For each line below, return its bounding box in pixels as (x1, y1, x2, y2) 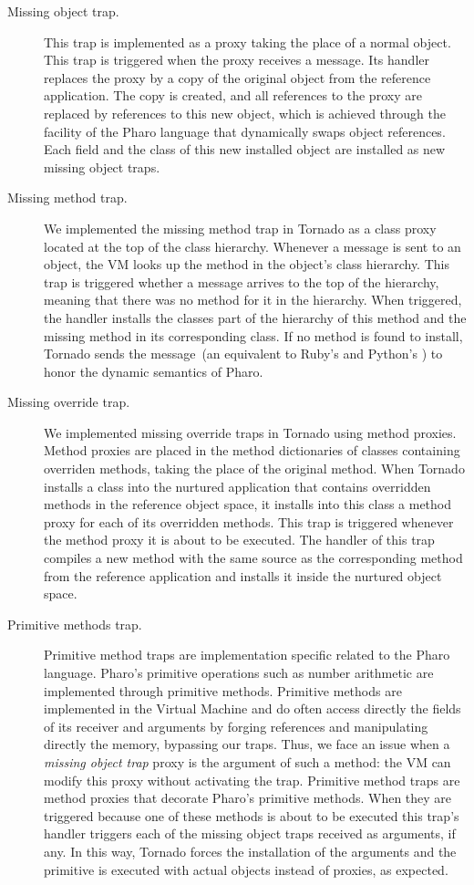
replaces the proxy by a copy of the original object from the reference (44, 68, 431, 87)
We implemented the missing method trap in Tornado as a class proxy (44, 218, 437, 237)
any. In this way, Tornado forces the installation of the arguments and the (44, 841, 457, 860)
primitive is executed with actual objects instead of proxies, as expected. (44, 859, 448, 879)
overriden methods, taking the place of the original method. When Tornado (44, 459, 465, 478)
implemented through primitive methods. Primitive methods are (44, 681, 402, 700)
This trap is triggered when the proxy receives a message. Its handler (44, 50, 429, 69)
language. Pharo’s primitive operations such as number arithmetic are (44, 663, 434, 682)
